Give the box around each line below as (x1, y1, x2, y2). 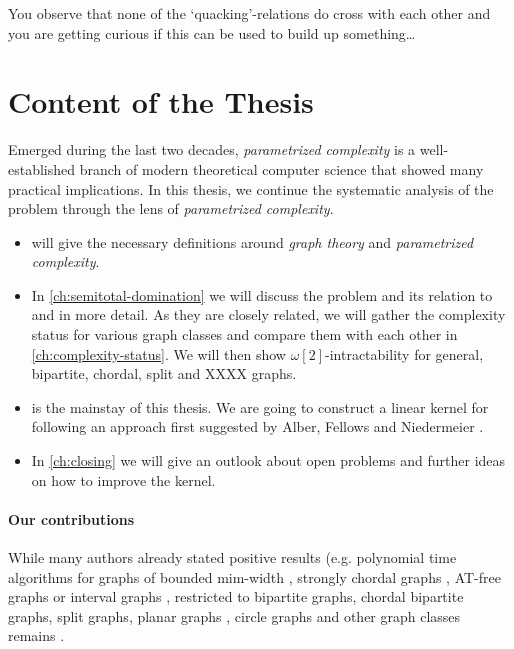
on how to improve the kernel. (31, 469, 216, 490)
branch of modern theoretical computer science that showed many (79, 158, 484, 179)
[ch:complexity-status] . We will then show (31, 343, 286, 364)
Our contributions (8, 508, 135, 529)
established (8, 158, 76, 179)
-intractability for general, (325, 343, 484, 364)
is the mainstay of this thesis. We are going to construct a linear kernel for (31, 396, 489, 417)
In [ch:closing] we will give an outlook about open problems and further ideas (31, 450, 506, 471)
